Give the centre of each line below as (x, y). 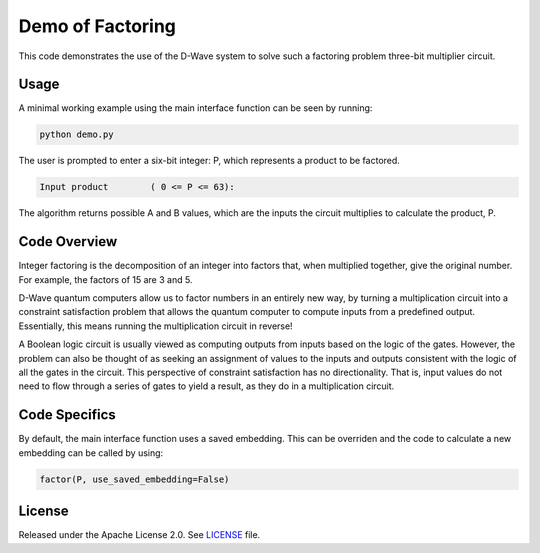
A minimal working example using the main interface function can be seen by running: (195, 108)
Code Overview (68, 241)
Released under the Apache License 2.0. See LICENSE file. (139, 535)
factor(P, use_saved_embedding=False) (134, 479)
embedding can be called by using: (91, 452)
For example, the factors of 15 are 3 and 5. (105, 279)
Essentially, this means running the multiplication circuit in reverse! (156, 326)
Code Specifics (67, 415)
